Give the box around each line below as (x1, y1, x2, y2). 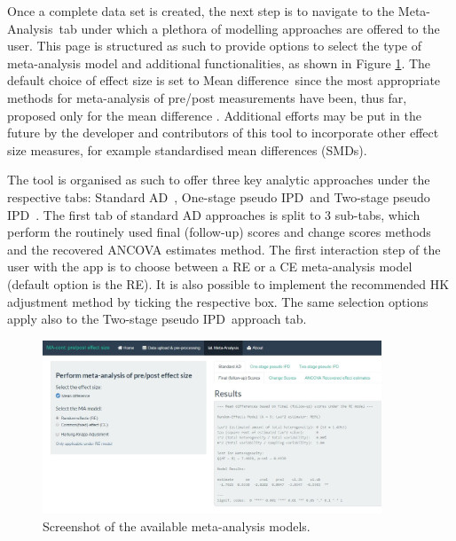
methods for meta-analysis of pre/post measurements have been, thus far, (7, 88, 407, 106)
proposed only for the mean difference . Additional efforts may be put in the (7, 106, 421, 124)
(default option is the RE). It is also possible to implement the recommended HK (7, 274, 450, 293)
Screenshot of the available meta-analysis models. (43, 516, 311, 535)
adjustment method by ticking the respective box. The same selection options (7, 292, 428, 310)
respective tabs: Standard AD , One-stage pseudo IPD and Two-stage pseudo (7, 187, 430, 206)
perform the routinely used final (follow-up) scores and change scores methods (7, 223, 431, 241)
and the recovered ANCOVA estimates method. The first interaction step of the (7, 239, 441, 258)
